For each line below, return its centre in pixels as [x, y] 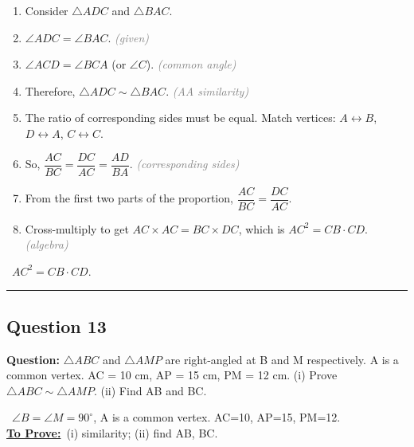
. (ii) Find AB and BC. [150, 390]
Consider [47, 10]
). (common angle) [191, 64]
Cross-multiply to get [77, 228]
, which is [262, 228]
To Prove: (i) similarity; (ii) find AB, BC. [112, 433]
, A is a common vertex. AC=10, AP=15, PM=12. [217, 417]
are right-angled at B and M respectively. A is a [282, 359]
